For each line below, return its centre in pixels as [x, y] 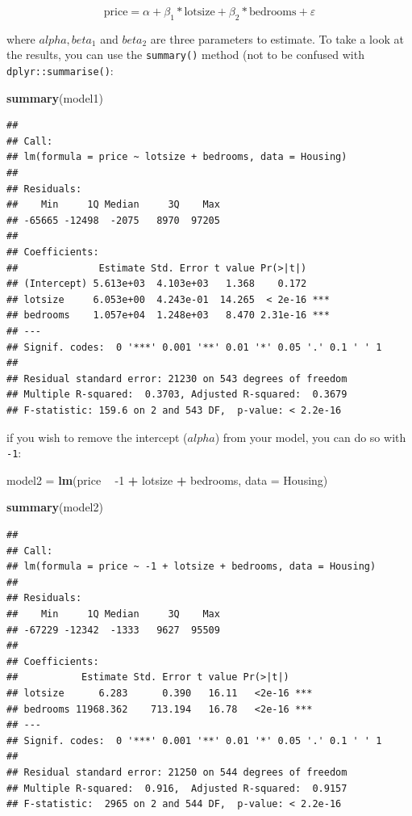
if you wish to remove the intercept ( [97, 437]
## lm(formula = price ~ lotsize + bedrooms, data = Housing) [177, 157]
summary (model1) [55, 97]
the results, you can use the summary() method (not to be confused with [185, 55]
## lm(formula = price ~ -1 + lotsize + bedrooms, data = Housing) [191, 567]
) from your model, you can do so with [310, 437]
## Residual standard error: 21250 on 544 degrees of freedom [177, 772]
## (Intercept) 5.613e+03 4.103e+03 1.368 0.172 [157, 284]
